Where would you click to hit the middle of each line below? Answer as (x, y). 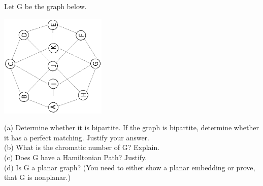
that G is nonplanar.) (37, 177)
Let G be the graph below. (45, 6)
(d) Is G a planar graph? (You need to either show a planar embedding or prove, (130, 167)
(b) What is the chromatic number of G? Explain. (82, 147)
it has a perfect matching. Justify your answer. (77, 137)
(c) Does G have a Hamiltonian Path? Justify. (76, 157)
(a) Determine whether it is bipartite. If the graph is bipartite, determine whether (131, 127)
